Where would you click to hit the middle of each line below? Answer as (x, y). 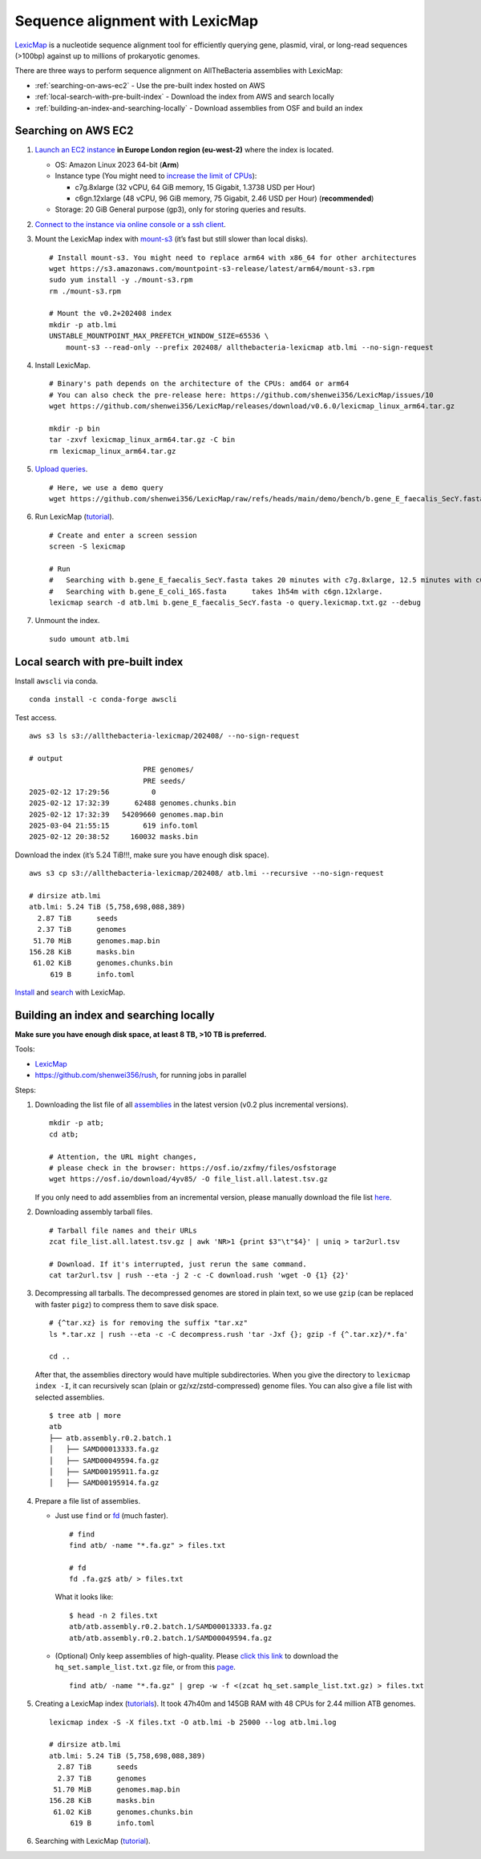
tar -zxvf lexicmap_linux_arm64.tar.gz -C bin (142, 440)
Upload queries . (61, 469)
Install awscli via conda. (57, 681)
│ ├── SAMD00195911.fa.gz (104, 1471)
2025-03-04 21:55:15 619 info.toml (114, 826)
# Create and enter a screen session (123, 535)
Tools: (25, 1049)
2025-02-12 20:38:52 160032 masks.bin (114, 837)
